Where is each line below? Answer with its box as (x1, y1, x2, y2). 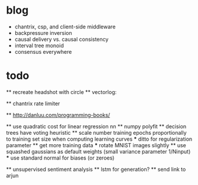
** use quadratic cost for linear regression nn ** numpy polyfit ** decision (6, 122, 187, 130)
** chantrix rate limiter (6, 100, 60, 107)
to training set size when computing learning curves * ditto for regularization (6, 135, 193, 142)
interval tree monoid (14, 42, 64, 49)
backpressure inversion (14, 29, 72, 36)
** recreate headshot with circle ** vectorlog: (6, 88, 117, 95)
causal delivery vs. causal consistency (14, 35, 109, 43)
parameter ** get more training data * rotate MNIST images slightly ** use (6, 141, 186, 148)
